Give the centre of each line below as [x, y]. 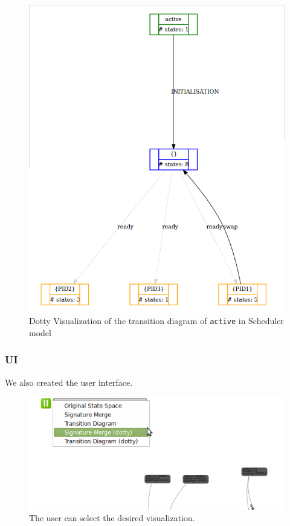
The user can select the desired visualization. [112, 518]
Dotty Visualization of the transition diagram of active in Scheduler [156, 321]
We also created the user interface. [69, 382]
